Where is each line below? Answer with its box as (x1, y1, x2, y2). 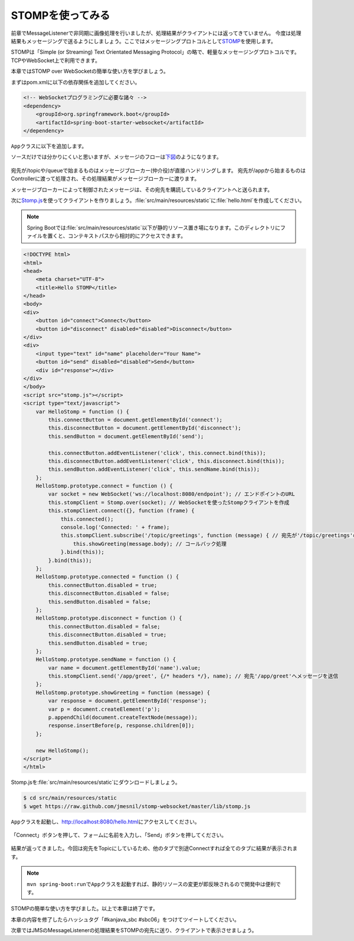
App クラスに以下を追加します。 (11, 142, 87, 150)
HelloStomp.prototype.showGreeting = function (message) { (35, 689, 211, 696)
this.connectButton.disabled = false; (48, 623, 160, 630)
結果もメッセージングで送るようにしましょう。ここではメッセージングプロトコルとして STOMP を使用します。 (11, 37, 277, 44)
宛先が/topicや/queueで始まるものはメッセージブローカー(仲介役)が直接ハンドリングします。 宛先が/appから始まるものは (11, 167, 306, 174)
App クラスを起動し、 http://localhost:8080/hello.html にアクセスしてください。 (11, 818, 200, 825)
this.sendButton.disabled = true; (48, 640, 148, 646)
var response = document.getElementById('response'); (48, 698, 207, 704)
